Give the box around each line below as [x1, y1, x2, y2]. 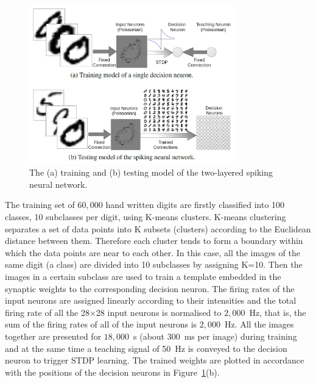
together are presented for [5, 329, 102, 342]
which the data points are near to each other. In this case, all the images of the [5, 246, 300, 259]
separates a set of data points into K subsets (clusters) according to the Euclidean [5, 222, 311, 235]
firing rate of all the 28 [5, 306, 90, 318]
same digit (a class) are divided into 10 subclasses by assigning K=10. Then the [5, 258, 303, 271]
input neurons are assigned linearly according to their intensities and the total [5, 294, 297, 307]
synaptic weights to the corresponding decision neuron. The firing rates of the [5, 282, 295, 295]
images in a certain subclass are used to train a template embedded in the [5, 270, 281, 283]
